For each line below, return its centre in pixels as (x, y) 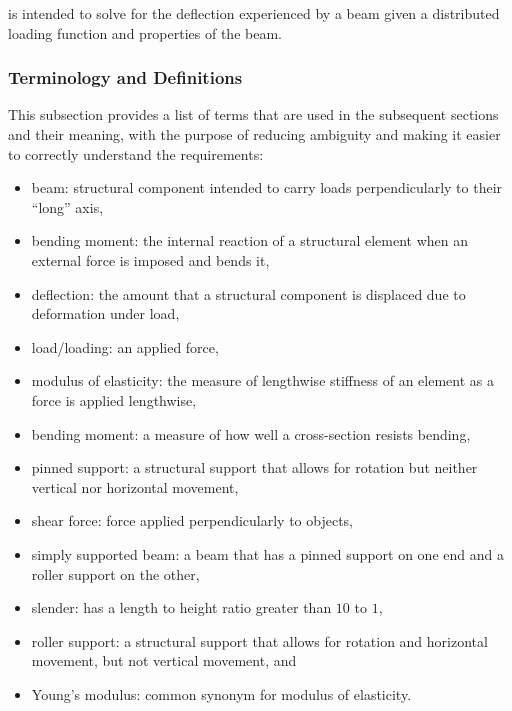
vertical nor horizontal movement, (135, 486)
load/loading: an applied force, (125, 346)
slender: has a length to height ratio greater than (181, 607)
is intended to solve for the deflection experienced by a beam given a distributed (254, 13)
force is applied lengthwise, (114, 399)
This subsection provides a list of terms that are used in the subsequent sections (253, 114)
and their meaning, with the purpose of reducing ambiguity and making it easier (254, 134)
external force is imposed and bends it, (150, 259)
